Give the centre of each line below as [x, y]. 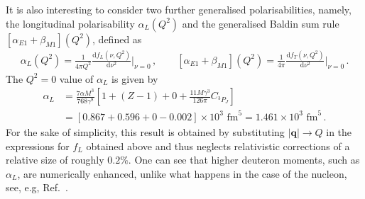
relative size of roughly [55, 160]
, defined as [117, 39]
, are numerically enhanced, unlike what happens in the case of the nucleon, [182, 173]
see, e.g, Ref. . [37, 187]
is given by [135, 78]
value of [76, 78]
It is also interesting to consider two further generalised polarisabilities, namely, [179, 9]
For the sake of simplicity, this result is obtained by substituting [145, 131]
